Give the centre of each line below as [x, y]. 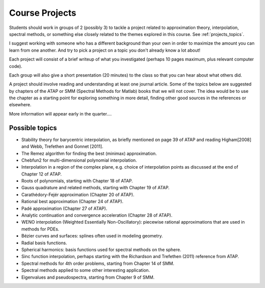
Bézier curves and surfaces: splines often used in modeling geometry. [92, 236]
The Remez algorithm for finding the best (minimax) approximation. [89, 153]
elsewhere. [20, 105]
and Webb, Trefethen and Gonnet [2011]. [62, 146]
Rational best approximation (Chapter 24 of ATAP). [72, 202]
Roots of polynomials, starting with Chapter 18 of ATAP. [77, 181]
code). [16, 66]
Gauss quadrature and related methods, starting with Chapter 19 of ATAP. [95, 188]
